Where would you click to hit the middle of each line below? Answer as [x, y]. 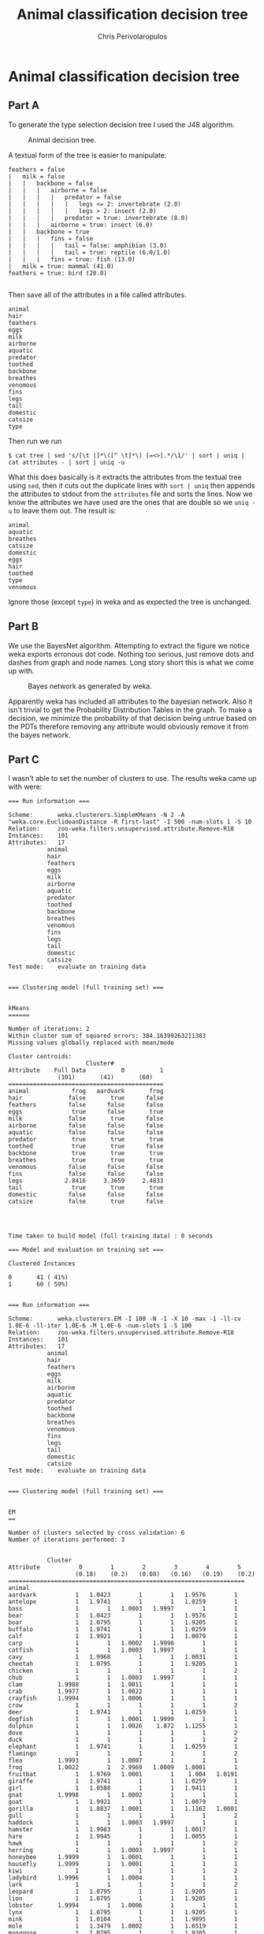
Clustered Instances [42, 1264]
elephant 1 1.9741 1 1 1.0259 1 [123, 1747]
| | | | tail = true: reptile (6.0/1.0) [89, 252]
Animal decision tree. [62, 140]
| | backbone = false [50, 183]
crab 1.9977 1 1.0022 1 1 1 [123, 1692]
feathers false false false [86, 1105]
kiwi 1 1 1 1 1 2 [123, 1871]
